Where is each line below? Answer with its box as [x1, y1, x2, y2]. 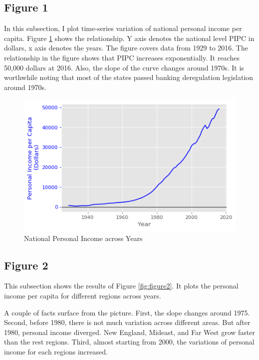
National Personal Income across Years [24, 232, 143, 243]
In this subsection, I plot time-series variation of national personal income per [4, 23, 242, 33]
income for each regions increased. [4, 346, 108, 356]
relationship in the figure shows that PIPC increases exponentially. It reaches [4, 52, 240, 62]
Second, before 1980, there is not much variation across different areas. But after [4, 317, 251, 327]
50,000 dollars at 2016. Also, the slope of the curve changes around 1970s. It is [4, 62, 244, 72]
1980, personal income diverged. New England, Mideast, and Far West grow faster [4, 326, 255, 337]
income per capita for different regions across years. [4, 290, 161, 300]
